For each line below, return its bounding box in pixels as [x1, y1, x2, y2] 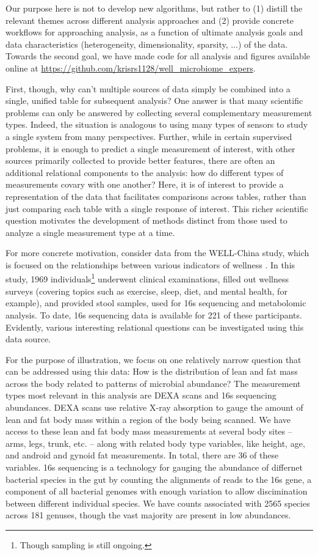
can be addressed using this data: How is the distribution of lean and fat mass [5, 365, 298, 378]
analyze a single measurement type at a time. [5, 226, 175, 238]
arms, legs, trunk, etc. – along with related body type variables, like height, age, [5, 436, 305, 449]
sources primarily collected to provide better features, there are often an [5, 154, 275, 167]
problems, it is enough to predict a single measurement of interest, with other [5, 142, 295, 155]
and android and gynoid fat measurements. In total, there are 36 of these [5, 449, 279, 461]
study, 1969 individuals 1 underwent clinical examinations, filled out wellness [5, 271, 289, 285]
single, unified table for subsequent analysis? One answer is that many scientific [5, 94, 303, 107]
